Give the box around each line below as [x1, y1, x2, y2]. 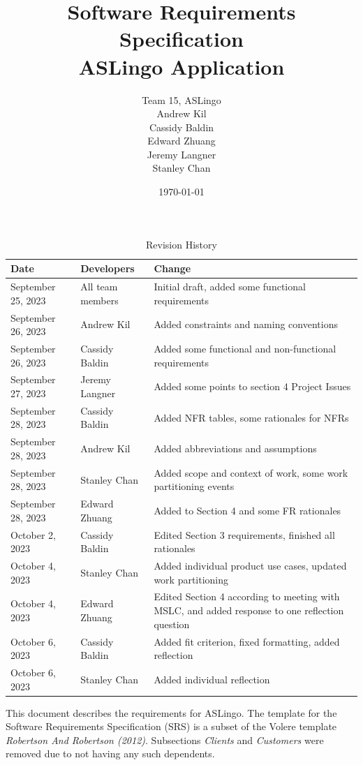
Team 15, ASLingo [142, 92, 221, 107]
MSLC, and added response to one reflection [154, 603, 344, 618]
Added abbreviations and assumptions [154, 441, 317, 456]
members [80, 292, 119, 307]
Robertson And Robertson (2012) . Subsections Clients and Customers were [6, 732, 324, 747]
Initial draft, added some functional [154, 279, 306, 294]
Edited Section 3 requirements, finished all [154, 527, 335, 542]
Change [154, 261, 191, 276]
